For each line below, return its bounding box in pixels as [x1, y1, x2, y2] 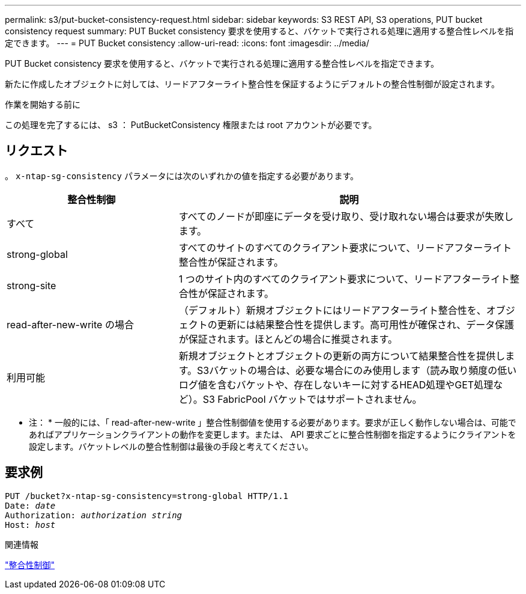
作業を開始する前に [5, 99, 80, 109]
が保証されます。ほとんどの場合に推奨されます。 [178, 332, 398, 345]
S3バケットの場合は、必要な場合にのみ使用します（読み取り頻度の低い [197, 364, 517, 376]
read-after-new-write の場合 [7, 318, 134, 331]
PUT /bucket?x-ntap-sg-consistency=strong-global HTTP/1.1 [5, 491, 289, 501]
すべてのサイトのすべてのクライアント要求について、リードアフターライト [178, 241, 512, 254]
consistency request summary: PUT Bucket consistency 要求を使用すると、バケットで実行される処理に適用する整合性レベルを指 [5, 26, 514, 36]
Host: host [5, 519, 56, 530]
